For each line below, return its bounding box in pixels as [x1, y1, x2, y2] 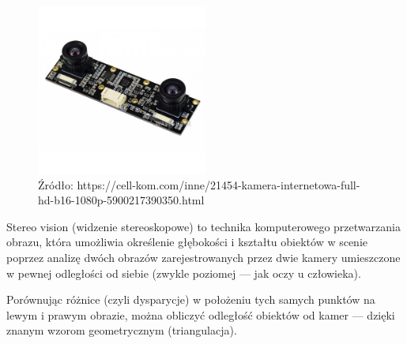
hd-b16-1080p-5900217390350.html [38, 192, 205, 208]
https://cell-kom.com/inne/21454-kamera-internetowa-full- [77, 176, 360, 193]
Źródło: [38, 176, 73, 193]
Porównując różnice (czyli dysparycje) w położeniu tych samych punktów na [6, 291, 375, 308]
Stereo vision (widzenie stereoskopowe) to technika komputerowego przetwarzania [6, 218, 401, 234]
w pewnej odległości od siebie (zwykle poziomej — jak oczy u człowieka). [6, 264, 361, 281]
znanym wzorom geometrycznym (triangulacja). [6, 322, 237, 338]
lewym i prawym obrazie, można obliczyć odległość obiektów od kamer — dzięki [6, 306, 395, 323]
